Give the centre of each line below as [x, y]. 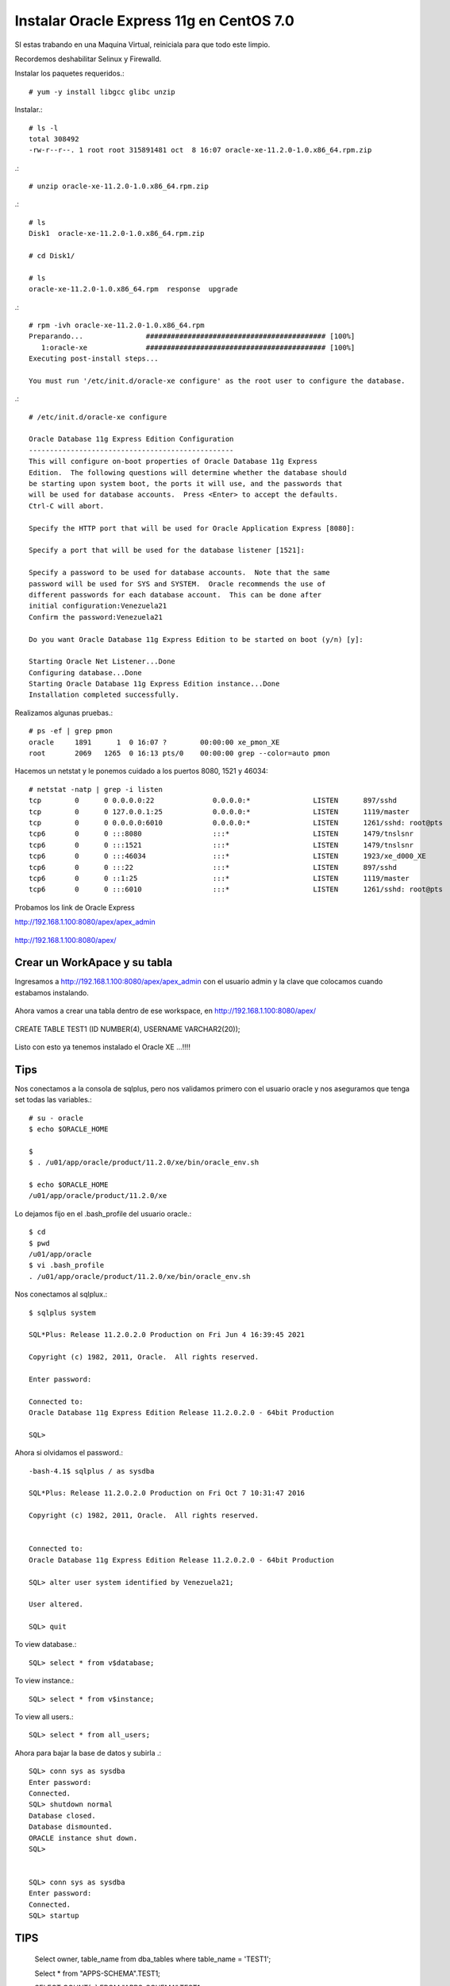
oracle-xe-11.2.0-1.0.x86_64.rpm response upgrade [133, 289]
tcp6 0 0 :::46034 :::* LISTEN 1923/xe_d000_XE [227, 856]
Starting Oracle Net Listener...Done [102, 662]
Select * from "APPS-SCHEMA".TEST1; [97, 1973]
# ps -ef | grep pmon [71, 731]
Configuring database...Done [85, 672]
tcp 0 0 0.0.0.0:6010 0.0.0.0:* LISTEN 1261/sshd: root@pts [236, 823]
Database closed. [62, 1816]
